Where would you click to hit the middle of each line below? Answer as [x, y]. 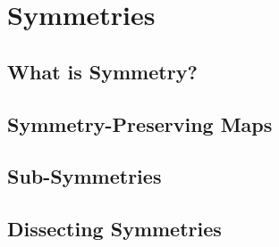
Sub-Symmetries [85, 176]
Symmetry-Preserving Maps [140, 123]
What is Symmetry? [102, 71]
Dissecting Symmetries [114, 229]
